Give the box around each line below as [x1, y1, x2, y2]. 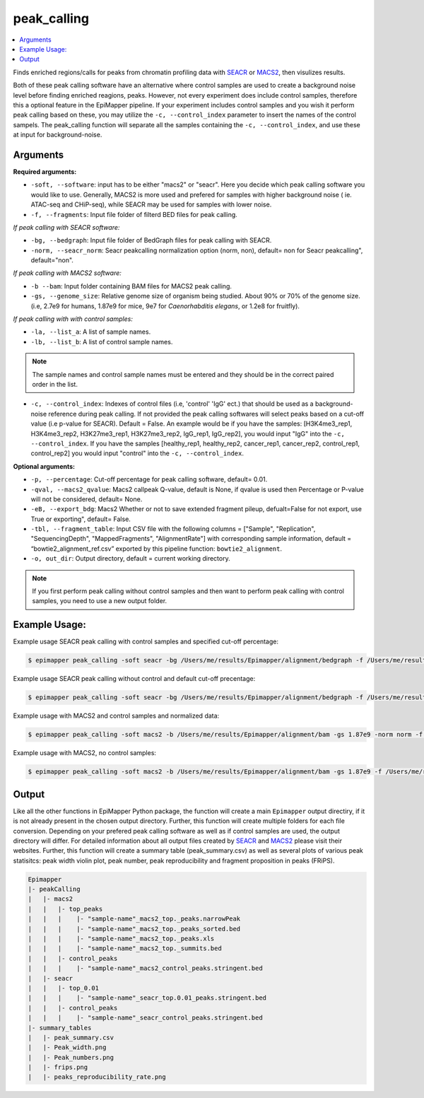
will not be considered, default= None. [30, 495, 143, 503]
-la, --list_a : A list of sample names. [30, 327, 151, 336]
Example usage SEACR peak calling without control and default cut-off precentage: [13, 674, 256, 683]
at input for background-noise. [13, 131, 102, 139]
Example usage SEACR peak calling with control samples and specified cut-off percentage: [13, 637, 279, 646]
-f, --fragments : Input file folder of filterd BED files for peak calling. [30, 210, 238, 218]
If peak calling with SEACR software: [13, 223, 120, 231]
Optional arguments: [13, 462, 76, 470]
